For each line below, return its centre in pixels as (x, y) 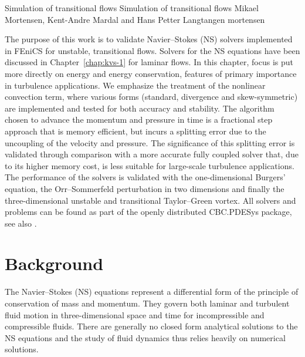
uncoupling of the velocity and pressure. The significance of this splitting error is (150, 142)
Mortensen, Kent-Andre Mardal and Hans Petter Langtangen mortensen (135, 19)
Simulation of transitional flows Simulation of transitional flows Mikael (132, 8)
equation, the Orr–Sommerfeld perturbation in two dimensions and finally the (145, 188)
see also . (21, 223)
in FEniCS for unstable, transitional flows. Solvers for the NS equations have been (152, 50)
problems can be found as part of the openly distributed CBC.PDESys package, (148, 212)
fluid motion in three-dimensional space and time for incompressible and (135, 314)
